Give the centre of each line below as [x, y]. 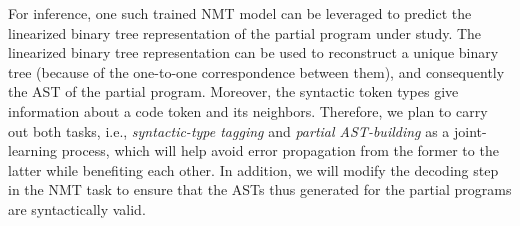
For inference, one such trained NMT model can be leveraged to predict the [240, 13]
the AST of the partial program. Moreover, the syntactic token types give [233, 91]
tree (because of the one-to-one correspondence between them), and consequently [256, 71]
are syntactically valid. [77, 208]
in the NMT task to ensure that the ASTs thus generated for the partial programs [260, 189]
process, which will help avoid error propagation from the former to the [280, 150]
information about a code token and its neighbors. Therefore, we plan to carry [248, 110]
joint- [470, 130]
